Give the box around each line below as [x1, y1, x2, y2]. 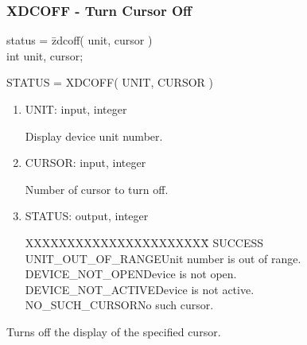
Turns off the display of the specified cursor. [6, 323, 221, 339]
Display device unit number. [25, 127, 163, 144]
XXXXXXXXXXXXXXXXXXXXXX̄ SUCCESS [25, 234, 264, 250]
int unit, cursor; [6, 47, 84, 64]
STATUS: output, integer [25, 207, 149, 224]
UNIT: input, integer [25, 101, 127, 117]
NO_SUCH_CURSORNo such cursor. [25, 297, 214, 313]
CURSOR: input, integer [25, 154, 146, 171]
